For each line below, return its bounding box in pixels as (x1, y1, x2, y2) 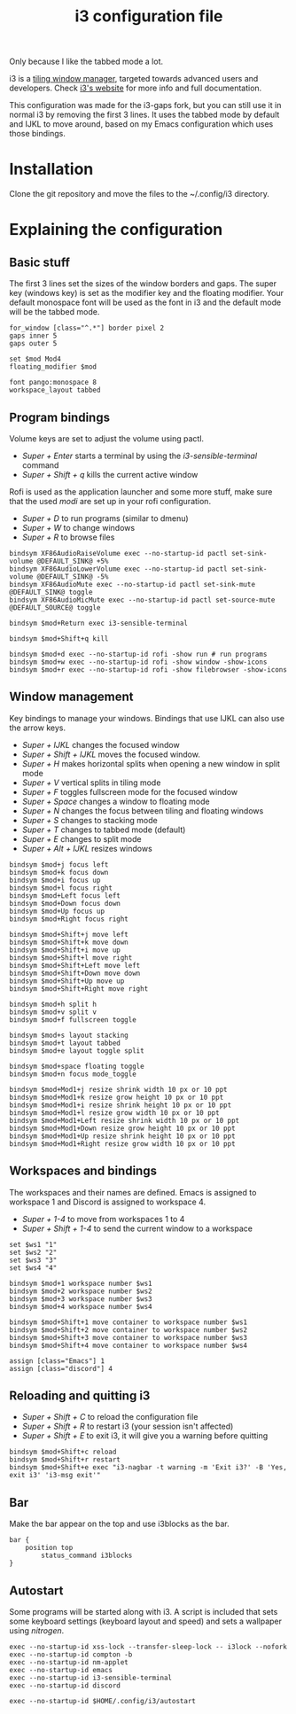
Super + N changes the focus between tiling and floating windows (21, 805, 264, 816)
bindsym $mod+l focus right (9, 884, 113, 892)
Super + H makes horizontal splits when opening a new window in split (21, 758, 281, 768)
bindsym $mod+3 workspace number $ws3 (9, 1294, 152, 1304)
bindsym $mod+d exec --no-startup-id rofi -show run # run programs (9, 650, 268, 658)
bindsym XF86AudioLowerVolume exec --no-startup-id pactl (9, 565, 228, 573)
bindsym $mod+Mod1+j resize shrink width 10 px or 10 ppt (9, 1085, 228, 1094)
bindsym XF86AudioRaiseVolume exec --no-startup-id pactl (9, 549, 228, 557)
